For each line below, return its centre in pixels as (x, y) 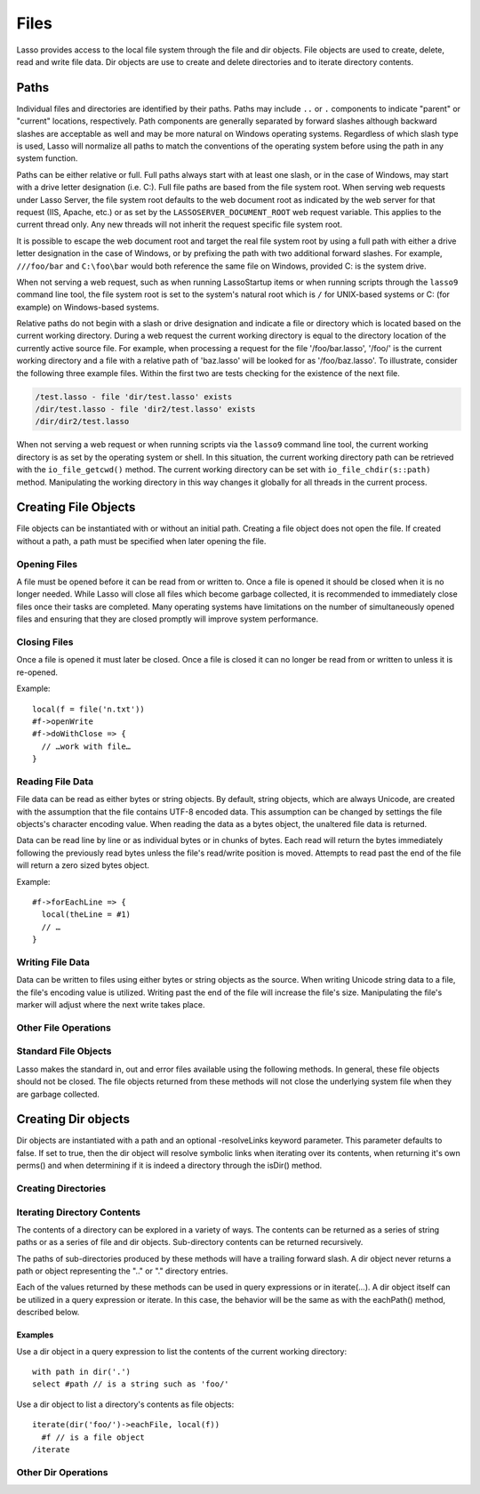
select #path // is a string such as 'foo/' (131, 1384)
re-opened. (37, 672)
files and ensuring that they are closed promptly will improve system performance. (168, 619)
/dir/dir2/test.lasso (82, 422)
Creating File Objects (76, 507)
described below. (48, 1313)
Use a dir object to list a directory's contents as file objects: (125, 1404)
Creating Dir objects (73, 1119)
